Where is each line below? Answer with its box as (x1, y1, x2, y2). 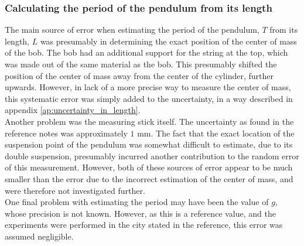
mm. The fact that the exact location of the (137, 127, 295, 139)
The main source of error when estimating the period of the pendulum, (5, 23, 259, 36)
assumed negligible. (5, 230, 74, 242)
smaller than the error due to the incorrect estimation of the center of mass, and (5, 172, 293, 184)
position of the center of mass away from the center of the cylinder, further (5, 69, 274, 81)
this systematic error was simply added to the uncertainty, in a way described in (5, 92, 293, 104)
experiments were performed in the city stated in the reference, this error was (5, 218, 283, 231)
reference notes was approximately (5, 127, 128, 139)
